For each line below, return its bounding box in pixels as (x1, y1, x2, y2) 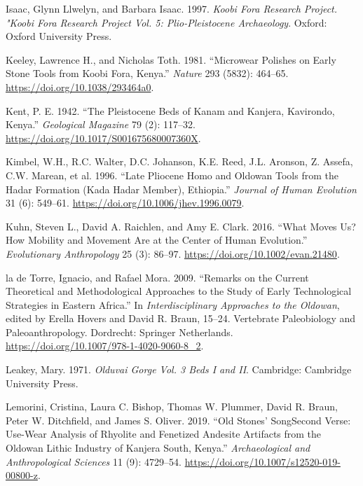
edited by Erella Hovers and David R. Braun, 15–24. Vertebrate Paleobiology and (6, 311, 356, 326)
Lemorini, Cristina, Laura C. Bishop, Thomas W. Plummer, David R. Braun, (6, 399, 338, 414)
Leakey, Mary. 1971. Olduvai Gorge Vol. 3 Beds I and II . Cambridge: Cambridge (6, 362, 352, 377)
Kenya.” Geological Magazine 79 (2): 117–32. (6, 117, 196, 132)
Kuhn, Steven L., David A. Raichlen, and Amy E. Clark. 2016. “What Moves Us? (6, 218, 356, 233)
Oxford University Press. (6, 29, 112, 43)
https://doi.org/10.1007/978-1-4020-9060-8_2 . (6, 338, 204, 353)
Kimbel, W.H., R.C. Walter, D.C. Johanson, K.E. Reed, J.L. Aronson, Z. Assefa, (6, 154, 353, 169)
